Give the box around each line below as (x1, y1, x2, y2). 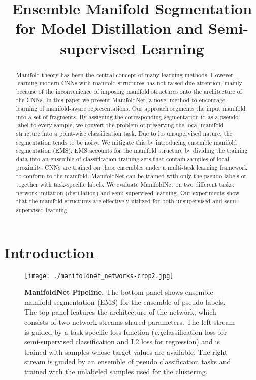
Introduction (4, 241, 94, 262)
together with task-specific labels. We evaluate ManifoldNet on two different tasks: (16, 180, 234, 189)
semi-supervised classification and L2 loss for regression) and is (24, 336, 220, 347)
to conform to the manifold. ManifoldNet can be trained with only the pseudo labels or (16, 171, 247, 180)
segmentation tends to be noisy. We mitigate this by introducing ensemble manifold (16, 137, 237, 146)
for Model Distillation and (15, 18, 203, 39)
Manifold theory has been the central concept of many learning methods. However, (16, 70, 235, 79)
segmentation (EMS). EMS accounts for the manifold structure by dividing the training (16, 146, 248, 155)
